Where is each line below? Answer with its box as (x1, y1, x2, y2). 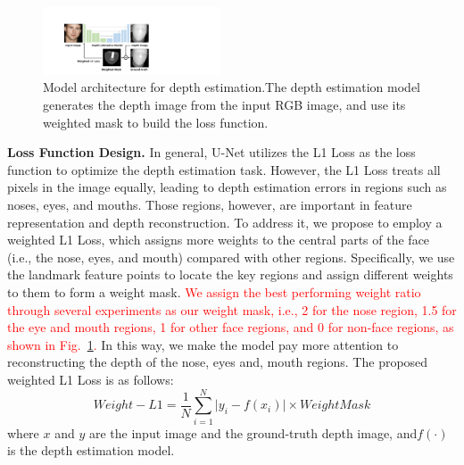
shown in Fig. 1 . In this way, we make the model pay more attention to (7, 335, 399, 353)
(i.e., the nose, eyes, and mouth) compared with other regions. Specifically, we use (7, 247, 455, 266)
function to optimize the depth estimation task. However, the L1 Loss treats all (7, 160, 441, 179)
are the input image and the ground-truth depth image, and (88, 423, 418, 442)
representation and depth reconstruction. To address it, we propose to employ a (7, 212, 443, 231)
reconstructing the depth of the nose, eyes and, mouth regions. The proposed (7, 353, 428, 371)
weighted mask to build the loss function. (43, 112, 269, 131)
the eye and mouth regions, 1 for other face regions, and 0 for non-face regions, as (7, 318, 454, 336)
